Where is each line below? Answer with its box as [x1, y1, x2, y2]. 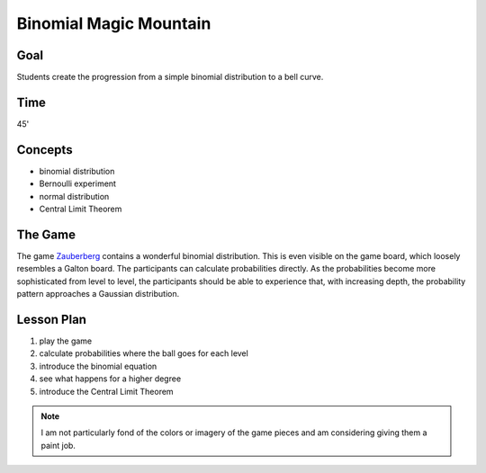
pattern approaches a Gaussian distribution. [16, 289, 180, 299]
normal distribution [39, 191, 110, 201]
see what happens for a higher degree [39, 373, 182, 384]
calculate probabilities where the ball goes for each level [39, 348, 249, 359]
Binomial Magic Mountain [16, 13, 211, 33]
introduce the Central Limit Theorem [39, 386, 175, 397]
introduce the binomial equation [39, 361, 157, 371]
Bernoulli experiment [39, 178, 117, 189]
